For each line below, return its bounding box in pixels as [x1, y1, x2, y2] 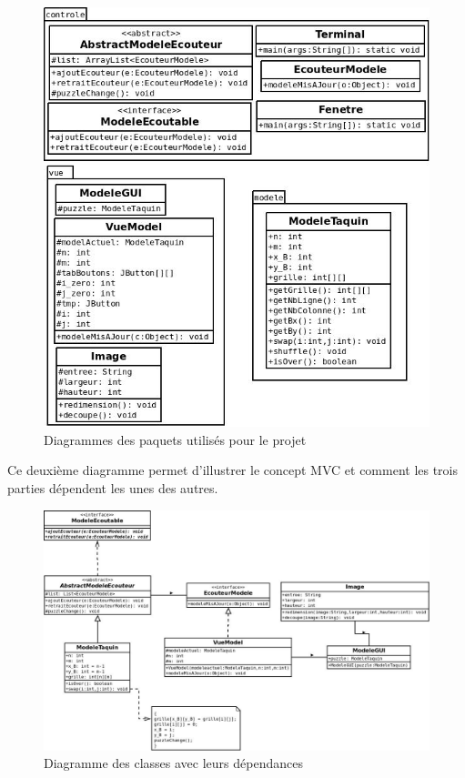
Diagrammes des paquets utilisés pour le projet [44, 429, 307, 449]
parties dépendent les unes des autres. [7, 478, 218, 497]
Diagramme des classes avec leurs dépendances [44, 753, 303, 773]
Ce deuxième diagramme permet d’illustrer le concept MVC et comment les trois [7, 460, 459, 480]
